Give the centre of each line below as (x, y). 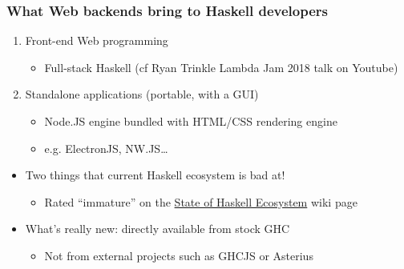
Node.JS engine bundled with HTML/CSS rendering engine (191, 121)
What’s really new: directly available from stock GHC (158, 229)
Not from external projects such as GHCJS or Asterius (179, 255)
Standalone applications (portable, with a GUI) (142, 94)
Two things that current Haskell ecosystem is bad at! (155, 175)
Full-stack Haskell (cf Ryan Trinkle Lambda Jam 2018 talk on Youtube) (221, 67)
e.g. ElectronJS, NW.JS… (106, 148)
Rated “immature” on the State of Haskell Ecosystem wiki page (201, 201)
